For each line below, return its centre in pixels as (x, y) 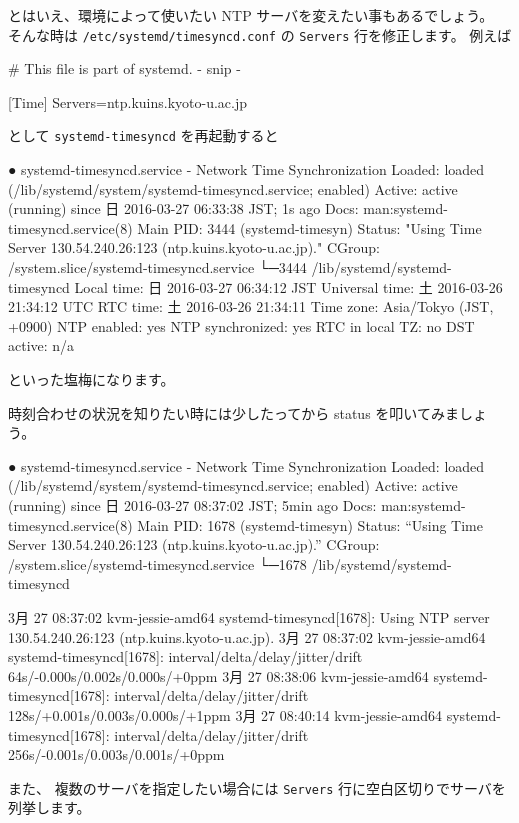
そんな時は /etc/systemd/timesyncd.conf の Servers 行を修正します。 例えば (260, 34)
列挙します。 (49, 807)
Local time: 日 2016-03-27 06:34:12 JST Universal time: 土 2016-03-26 (288, 286)
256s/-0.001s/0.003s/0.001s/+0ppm (116, 754)
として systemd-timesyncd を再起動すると (143, 135)
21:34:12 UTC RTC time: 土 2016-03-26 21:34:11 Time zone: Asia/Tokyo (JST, (251, 306)
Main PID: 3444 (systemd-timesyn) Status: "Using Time (309, 227)
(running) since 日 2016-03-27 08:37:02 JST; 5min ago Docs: (192, 505)
